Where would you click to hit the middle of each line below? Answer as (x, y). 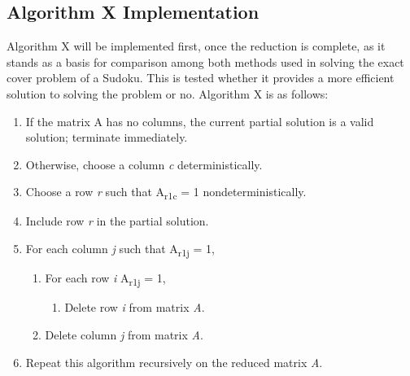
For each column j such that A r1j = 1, (120, 249)
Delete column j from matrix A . (124, 334)
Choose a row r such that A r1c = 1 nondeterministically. (166, 193)
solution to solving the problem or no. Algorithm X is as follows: (168, 93)
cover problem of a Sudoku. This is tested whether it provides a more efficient (201, 78)
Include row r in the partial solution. (117, 221)
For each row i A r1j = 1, (105, 279)
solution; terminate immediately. (107, 137)
